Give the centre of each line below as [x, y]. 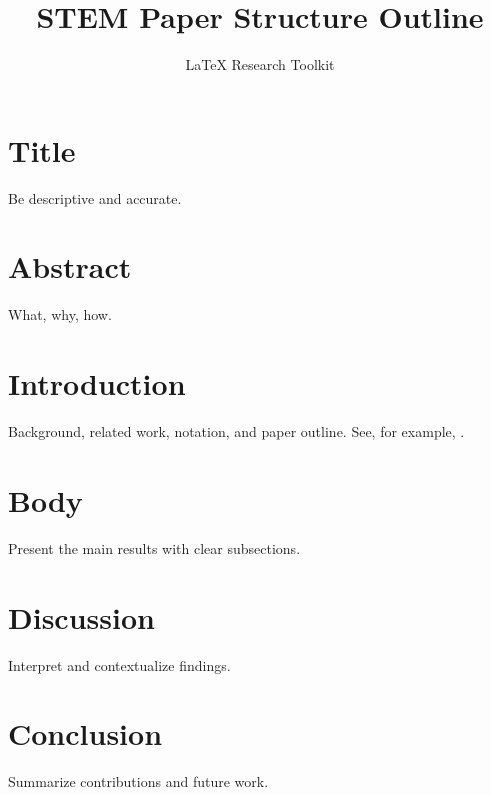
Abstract [70, 266]
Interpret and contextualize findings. [119, 664]
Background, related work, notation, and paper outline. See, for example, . [236, 431]
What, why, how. [60, 314]
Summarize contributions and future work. [138, 781]
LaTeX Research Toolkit [260, 64]
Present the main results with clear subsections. [154, 547]
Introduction [97, 383]
